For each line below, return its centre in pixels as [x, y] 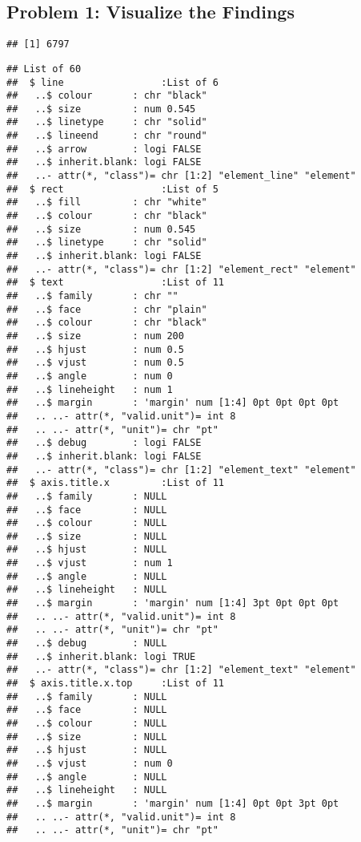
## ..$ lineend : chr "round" [107, 136]
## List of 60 [44, 69]
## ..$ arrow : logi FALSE [104, 149]
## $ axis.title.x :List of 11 [116, 483]
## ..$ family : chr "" [92, 296]
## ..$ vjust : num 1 [90, 563]
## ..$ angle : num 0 [90, 376]
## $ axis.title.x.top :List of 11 [116, 684]
